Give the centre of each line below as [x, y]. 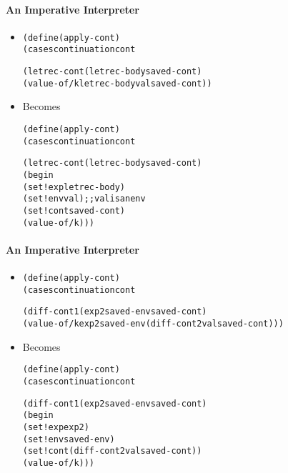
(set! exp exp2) [56, 427]
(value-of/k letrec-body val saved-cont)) [117, 83]
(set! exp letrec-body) [74, 187]
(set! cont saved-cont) [74, 210]
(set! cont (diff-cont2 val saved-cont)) [112, 451]
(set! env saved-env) [69, 439]
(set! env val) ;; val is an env [84, 199]
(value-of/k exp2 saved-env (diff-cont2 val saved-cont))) [153, 324]
